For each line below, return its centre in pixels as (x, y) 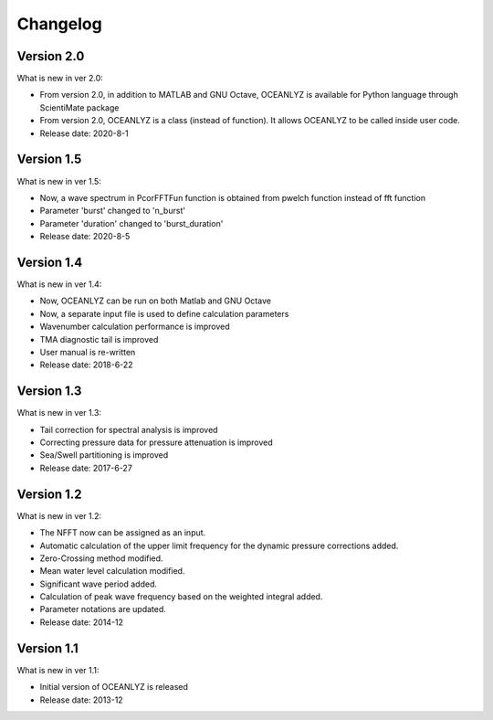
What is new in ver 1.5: (59, 181)
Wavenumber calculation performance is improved (135, 327)
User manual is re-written (88, 352)
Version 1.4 (50, 262)
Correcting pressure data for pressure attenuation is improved (156, 442)
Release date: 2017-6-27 (86, 468)
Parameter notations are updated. (103, 609)
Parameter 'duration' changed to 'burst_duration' (131, 223)
